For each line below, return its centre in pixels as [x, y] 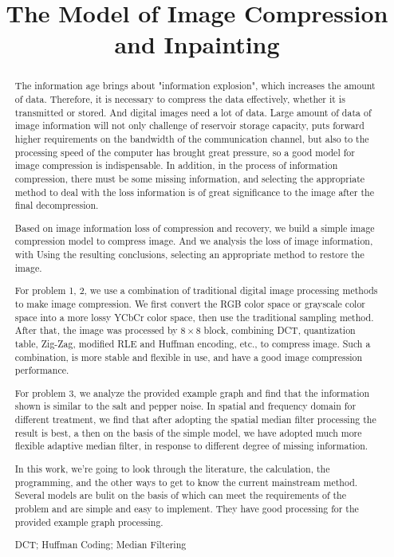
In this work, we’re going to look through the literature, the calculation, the [172, 468]
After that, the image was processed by [96, 330]
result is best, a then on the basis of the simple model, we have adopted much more [188, 432]
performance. [42, 370]
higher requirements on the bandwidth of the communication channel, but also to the [192, 138]
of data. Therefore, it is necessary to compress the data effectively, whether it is [180, 99]
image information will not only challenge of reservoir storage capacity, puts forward [189, 126]
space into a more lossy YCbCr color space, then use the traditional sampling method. [194, 317]
